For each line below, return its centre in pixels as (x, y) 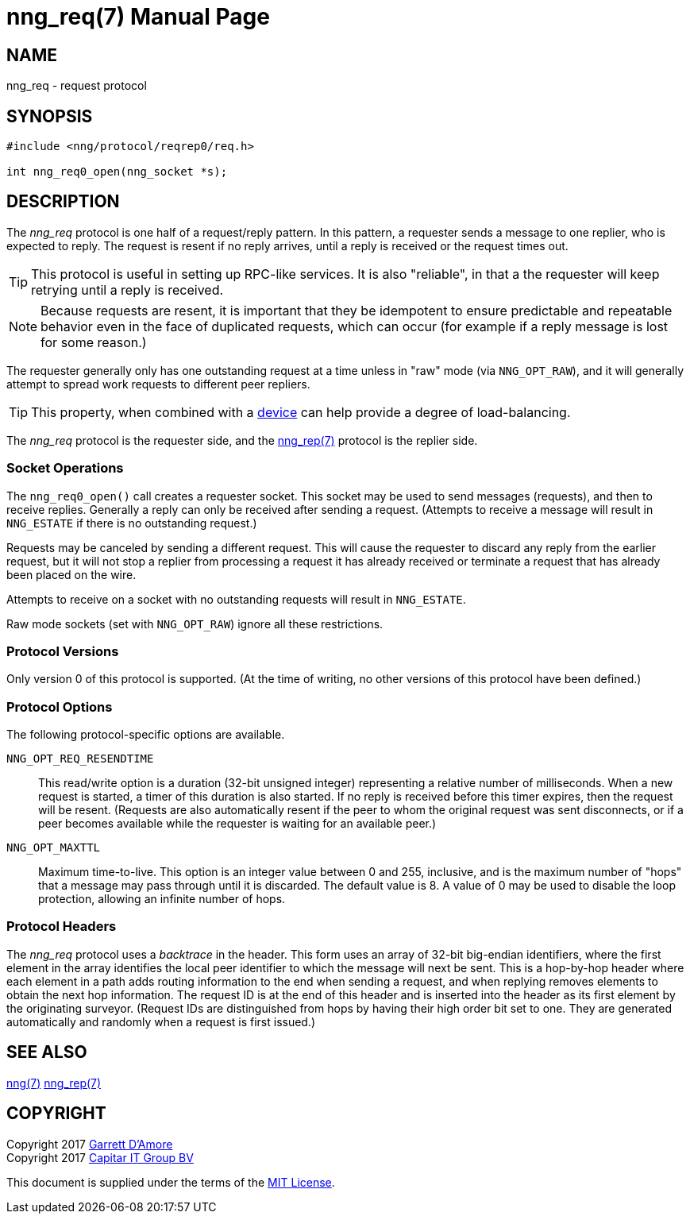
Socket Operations (65, 468)
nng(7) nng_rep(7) (54, 1083)
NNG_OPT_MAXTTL (54, 848)
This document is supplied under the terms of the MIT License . (171, 1182)
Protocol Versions (63, 651)
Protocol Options (60, 707)
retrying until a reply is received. (127, 290)
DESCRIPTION (63, 202)
